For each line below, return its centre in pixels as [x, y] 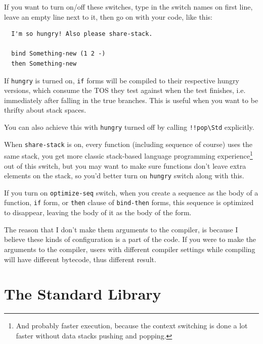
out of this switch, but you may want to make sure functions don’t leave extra [125, 165]
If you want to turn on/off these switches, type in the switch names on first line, [128, 7]
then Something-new [44, 63]
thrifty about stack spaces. [45, 110]
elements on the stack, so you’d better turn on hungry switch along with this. [124, 176]
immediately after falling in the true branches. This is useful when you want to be [131, 100]
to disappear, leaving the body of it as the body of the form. [98, 212]
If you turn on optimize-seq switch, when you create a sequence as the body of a [131, 192]
